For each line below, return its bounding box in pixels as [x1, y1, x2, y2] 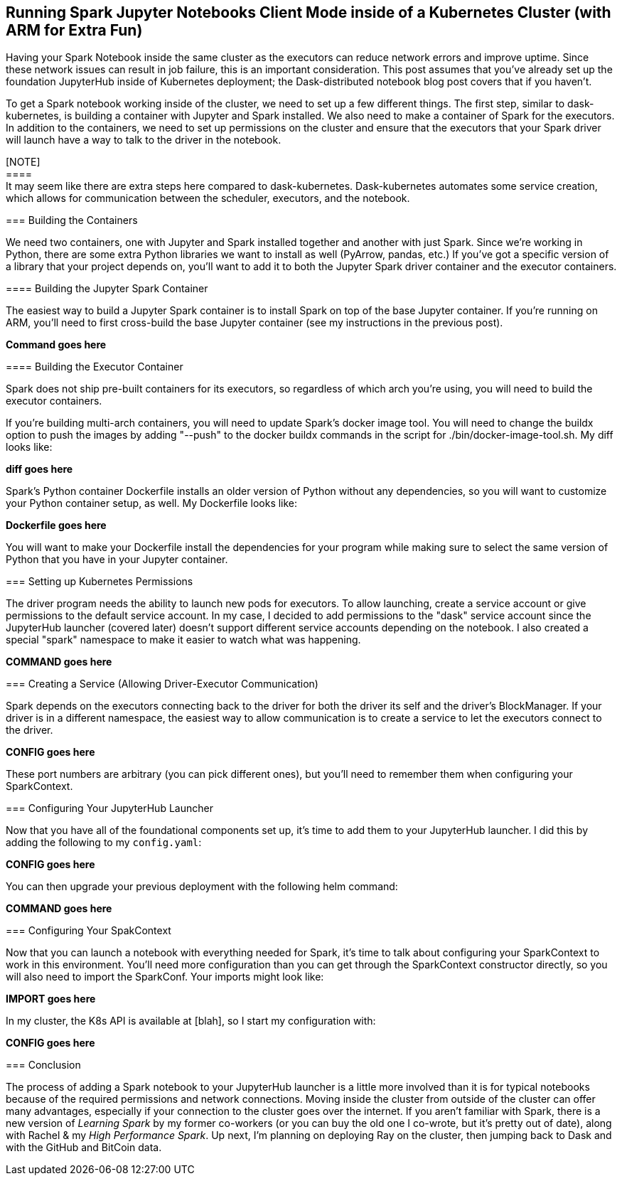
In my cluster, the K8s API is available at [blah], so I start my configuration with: [6, 1015, 376, 1027]
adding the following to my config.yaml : [6, 836, 202, 849]
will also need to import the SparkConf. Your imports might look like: [6, 971, 324, 983]
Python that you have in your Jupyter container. [6, 553, 228, 566]
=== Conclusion [6, 1059, 81, 1072]
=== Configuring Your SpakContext [6, 924, 171, 937]
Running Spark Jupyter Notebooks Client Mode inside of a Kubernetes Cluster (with [6, 4, 611, 21]
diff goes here [6, 463, 73, 476]
